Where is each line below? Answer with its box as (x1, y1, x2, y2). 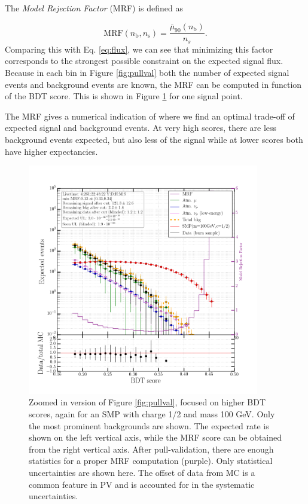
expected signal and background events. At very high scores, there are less (5, 121, 277, 134)
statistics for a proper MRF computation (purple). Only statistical (29, 454, 273, 467)
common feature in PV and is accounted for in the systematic (29, 478, 255, 490)
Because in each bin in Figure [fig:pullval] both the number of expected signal (5, 66, 289, 79)
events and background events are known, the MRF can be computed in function (5, 78, 302, 90)
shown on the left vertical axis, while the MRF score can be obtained (29, 431, 282, 444)
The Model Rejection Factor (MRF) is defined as (5, 2, 184, 14)
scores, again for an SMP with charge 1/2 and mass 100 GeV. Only (29, 408, 275, 420)
